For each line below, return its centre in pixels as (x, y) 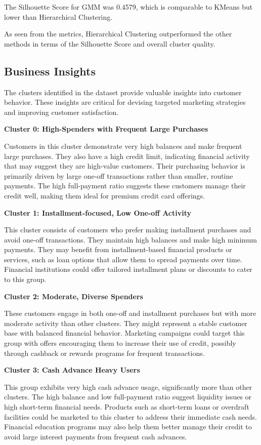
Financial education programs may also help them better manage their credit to (128, 427)
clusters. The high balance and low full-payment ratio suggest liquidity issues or (128, 397)
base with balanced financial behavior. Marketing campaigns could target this (124, 333)
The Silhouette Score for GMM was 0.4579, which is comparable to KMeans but (128, 7)
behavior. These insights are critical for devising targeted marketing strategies (125, 102)
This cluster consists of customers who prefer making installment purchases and (128, 230)
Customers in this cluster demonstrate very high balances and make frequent (123, 146)
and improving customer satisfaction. (61, 112)
